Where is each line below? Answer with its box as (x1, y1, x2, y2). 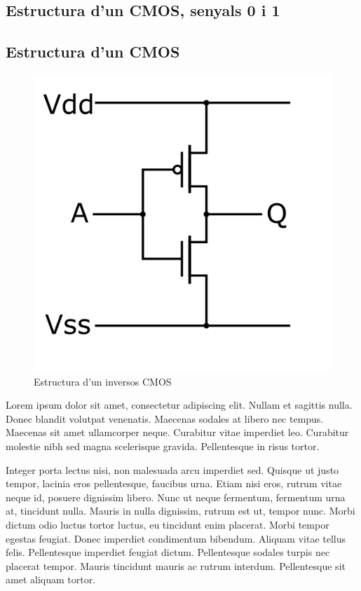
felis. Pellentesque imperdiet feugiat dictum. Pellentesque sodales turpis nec (6, 545, 330, 559)
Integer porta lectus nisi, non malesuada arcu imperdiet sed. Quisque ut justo (6, 462, 339, 477)
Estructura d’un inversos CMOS (34, 374, 172, 388)
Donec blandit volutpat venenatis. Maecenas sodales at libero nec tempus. (6, 411, 324, 426)
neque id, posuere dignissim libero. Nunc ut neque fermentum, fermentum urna (6, 489, 346, 504)
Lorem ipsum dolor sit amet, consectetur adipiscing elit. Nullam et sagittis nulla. (6, 398, 353, 412)
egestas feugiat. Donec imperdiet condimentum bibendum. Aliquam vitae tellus (6, 531, 346, 545)
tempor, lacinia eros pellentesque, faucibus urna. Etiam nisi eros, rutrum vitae (6, 476, 342, 491)
